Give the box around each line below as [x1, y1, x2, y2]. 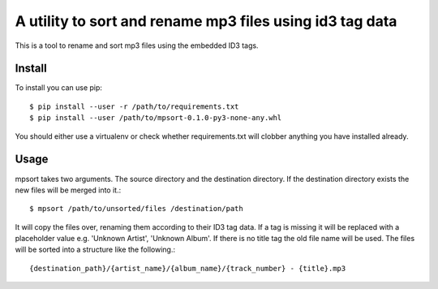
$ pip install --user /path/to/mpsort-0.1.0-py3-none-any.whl [29, 114, 282, 123]
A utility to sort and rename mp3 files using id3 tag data [15, 12, 397, 30]
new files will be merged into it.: [15, 185, 122, 195]
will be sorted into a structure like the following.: [15, 244, 176, 255]
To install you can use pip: [15, 83, 103, 93]
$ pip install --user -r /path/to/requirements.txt [29, 101, 239, 111]
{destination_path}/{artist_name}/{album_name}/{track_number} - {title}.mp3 [29, 264, 346, 273]
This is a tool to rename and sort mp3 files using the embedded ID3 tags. [15, 41, 259, 50]
